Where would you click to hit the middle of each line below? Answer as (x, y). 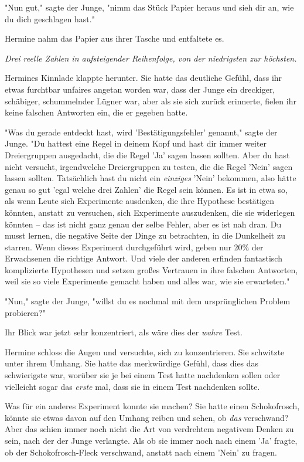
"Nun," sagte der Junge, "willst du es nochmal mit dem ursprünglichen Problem (148, 301)
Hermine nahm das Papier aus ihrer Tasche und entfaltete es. (115, 38)
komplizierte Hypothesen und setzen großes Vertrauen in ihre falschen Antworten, (151, 269)
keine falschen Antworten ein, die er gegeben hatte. (96, 112)
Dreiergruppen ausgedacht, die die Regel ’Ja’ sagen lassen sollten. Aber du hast (147, 154)
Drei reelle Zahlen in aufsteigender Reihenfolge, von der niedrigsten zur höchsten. (151, 58)
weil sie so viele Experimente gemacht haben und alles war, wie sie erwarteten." (147, 281)
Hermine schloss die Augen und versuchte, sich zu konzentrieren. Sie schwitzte (145, 351)
